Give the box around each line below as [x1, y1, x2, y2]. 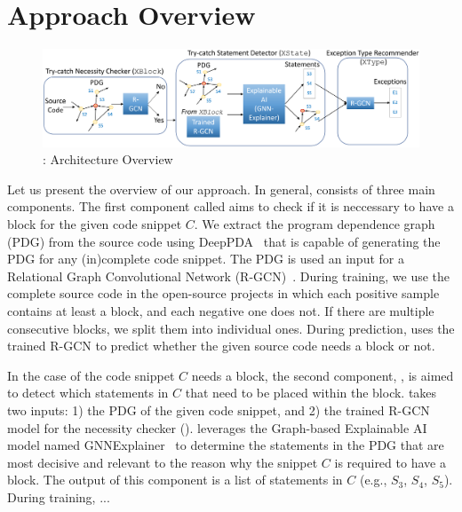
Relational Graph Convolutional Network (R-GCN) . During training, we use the [7, 266, 450, 285]
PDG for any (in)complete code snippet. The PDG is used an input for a [7, 249, 404, 268]
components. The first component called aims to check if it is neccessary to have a [7, 197, 454, 216]
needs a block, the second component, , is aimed [191, 366, 454, 384]
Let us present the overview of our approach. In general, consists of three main [7, 179, 435, 198]
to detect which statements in [7, 383, 169, 402]
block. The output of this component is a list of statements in [7, 470, 343, 489]
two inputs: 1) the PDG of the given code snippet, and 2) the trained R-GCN [7, 400, 430, 419]
